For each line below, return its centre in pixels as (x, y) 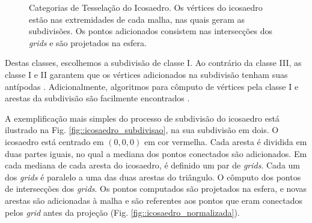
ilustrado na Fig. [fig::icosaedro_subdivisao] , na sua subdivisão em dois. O (142, 130)
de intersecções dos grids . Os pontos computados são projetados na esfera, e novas (156, 189)
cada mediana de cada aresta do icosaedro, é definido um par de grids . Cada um (153, 165)
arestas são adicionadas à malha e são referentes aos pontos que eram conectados (154, 200)
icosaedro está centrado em (54, 141)
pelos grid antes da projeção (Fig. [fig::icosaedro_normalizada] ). (122, 212)
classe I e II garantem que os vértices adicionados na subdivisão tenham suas (146, 74)
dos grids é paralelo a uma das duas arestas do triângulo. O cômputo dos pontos (153, 177)
